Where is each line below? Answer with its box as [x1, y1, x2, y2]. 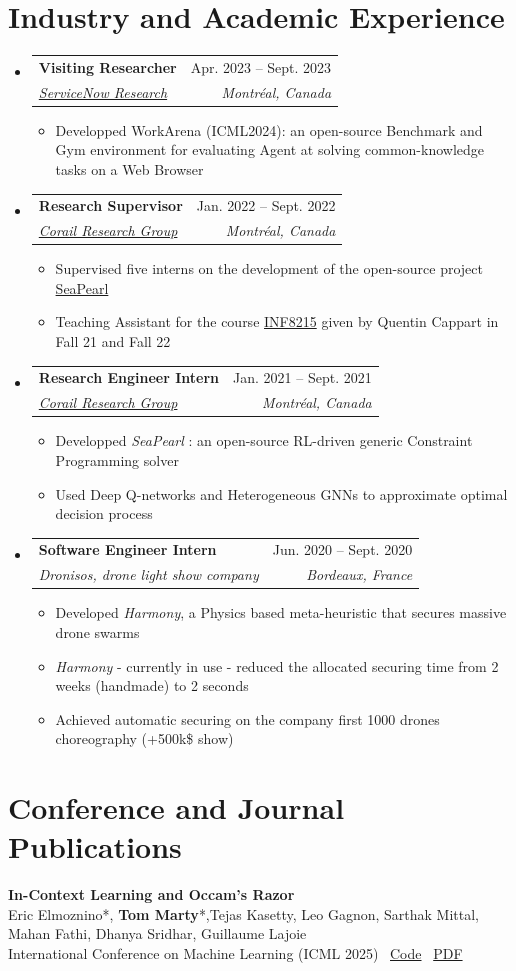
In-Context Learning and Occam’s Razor [8, 884, 295, 905]
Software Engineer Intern [38, 539, 217, 560]
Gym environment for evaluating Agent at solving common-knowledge [55, 139, 485, 160]
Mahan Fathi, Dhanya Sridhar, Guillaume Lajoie [8, 923, 307, 944]
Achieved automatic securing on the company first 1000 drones [55, 708, 440, 729]
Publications [8, 826, 182, 867]
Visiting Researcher [38, 56, 177, 77]
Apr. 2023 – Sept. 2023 [190, 56, 332, 77]
